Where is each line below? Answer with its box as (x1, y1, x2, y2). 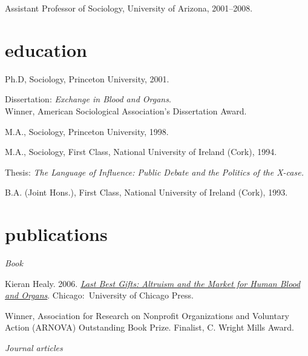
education (5, 37, 87, 62)
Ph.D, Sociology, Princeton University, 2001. (5, 72, 169, 85)
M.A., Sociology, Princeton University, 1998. (5, 125, 169, 137)
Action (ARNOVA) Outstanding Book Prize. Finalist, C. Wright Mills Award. (5, 321, 294, 334)
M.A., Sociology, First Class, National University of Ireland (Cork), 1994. (5, 145, 277, 158)
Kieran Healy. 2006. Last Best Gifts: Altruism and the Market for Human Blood (5, 277, 301, 289)
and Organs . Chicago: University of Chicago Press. (5, 289, 194, 302)
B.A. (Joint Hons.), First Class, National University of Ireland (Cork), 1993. (5, 186, 288, 199)
